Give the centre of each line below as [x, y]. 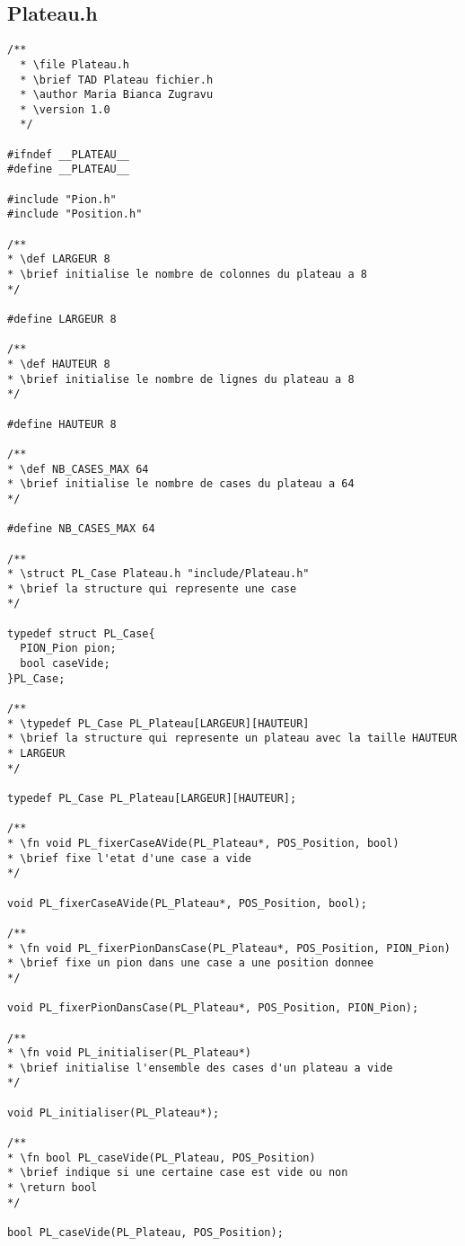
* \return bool [53, 1188]
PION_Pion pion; [68, 649]
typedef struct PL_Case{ [81, 633]
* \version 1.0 [65, 109]
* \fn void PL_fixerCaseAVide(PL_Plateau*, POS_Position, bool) [203, 843]
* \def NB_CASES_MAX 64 [78, 469]
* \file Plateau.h [75, 64]
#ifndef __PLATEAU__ [69, 154]
